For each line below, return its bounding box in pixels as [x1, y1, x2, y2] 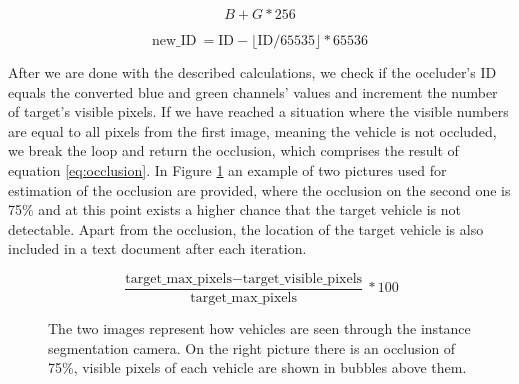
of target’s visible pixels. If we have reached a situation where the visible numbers [8, 101, 509, 122]
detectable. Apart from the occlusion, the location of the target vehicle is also [8, 218, 484, 239]
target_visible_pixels [242, 271, 363, 286]
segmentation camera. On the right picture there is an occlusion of [48, 337, 456, 358]
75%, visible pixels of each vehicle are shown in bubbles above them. [48, 357, 467, 378]
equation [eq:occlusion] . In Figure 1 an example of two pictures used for [8, 159, 447, 180]
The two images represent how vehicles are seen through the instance [48, 318, 471, 338]
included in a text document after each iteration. [8, 238, 307, 259]
